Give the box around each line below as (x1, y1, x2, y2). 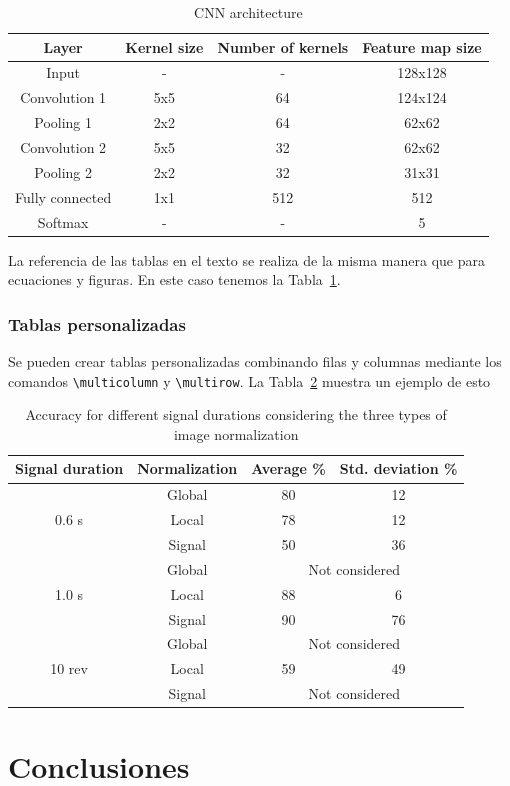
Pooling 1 (34, 112, 93, 133)
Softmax (37, 211, 89, 232)
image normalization (173, 423, 299, 444)
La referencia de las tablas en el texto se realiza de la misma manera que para (8, 249, 486, 270)
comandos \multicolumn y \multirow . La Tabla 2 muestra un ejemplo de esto (8, 370, 491, 391)
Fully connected (15, 186, 112, 207)
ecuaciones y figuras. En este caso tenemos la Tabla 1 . (8, 269, 341, 290)
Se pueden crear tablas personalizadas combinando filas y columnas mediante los (8, 351, 502, 371)
